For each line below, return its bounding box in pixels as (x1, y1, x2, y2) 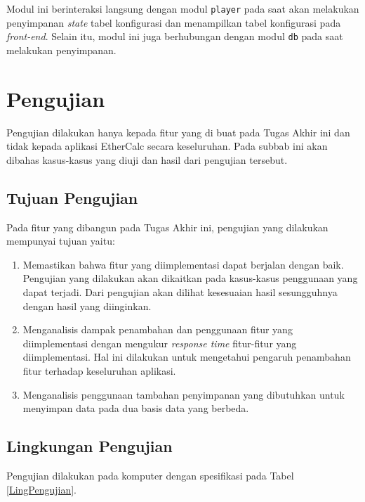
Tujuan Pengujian (6, 186, 138, 208)
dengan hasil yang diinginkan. (22, 298, 152, 313)
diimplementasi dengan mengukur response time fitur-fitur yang (22, 335, 297, 350)
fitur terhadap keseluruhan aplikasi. (22, 363, 176, 378)
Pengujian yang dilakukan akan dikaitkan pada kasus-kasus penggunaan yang (22, 271, 358, 285)
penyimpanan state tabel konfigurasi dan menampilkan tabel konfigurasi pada (6, 15, 341, 30)
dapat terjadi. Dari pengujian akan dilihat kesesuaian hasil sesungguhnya (22, 284, 338, 299)
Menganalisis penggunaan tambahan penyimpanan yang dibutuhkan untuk (22, 387, 345, 401)
